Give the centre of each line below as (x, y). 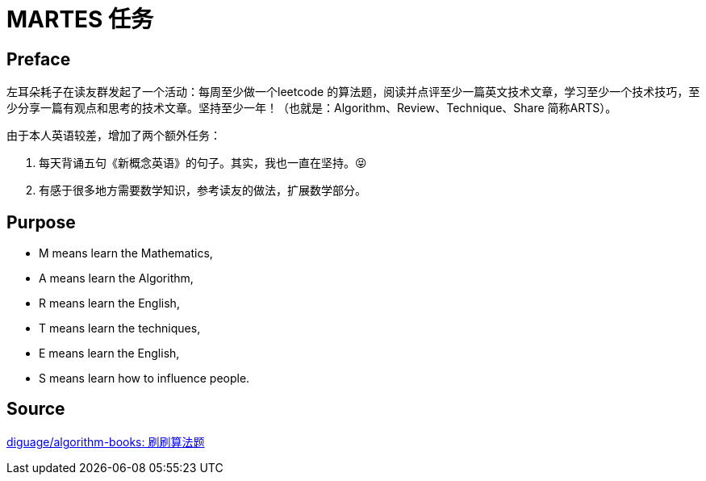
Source (36, 409)
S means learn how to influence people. (144, 379)
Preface (39, 59)
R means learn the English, (109, 303)
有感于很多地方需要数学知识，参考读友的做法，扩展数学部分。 (203, 190)
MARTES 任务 (80, 19)
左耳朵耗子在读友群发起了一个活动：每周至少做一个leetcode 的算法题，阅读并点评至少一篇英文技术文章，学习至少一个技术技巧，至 (353, 92)
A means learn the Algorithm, (116, 278)
